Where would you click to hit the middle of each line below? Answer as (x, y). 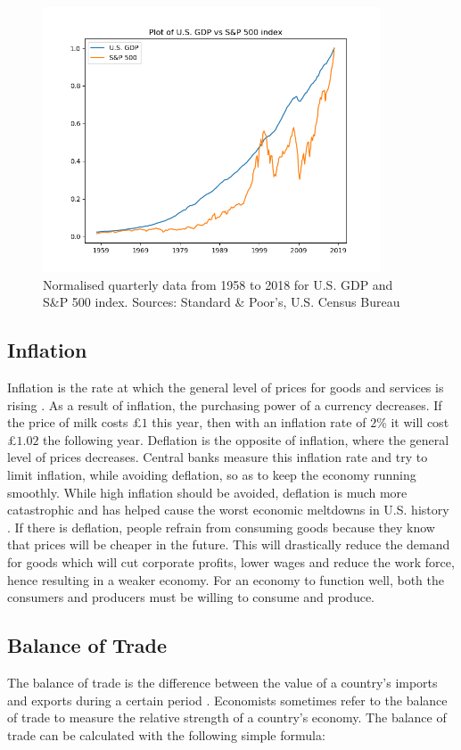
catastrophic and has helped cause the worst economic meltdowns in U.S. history (228, 510)
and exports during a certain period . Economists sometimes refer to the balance (227, 700)
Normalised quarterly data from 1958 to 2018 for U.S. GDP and (218, 284)
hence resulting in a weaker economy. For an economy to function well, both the (226, 579)
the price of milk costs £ (74, 422)
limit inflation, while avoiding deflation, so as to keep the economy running (212, 475)
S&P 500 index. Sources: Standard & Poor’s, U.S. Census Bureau (222, 302)
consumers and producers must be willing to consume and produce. (191, 597)
